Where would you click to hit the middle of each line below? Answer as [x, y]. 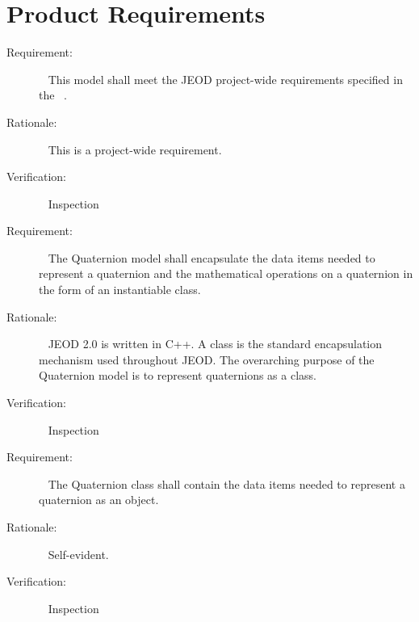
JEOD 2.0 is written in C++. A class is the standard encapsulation [215, 344]
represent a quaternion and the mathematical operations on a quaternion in [226, 273]
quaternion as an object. [99, 500]
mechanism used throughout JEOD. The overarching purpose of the [207, 359]
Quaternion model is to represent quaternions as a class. [178, 375]
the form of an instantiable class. [120, 290]
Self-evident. [78, 554]
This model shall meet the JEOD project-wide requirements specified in [225, 79]
